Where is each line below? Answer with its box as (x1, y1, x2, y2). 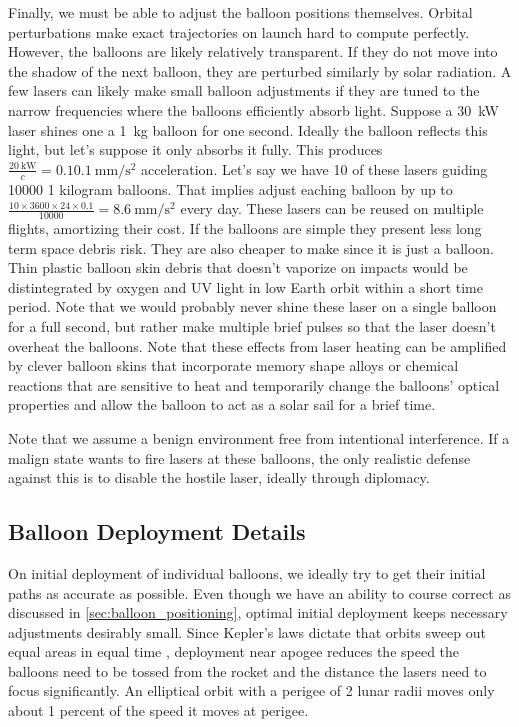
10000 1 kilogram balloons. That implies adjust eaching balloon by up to (8, 178, 453, 199)
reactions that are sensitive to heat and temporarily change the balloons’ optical (8, 374, 500, 395)
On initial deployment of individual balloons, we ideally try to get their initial (8, 562, 486, 583)
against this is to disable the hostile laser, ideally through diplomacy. (8, 467, 430, 488)
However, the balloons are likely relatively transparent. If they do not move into (8, 41, 498, 62)
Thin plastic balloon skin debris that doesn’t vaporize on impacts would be (8, 257, 468, 278)
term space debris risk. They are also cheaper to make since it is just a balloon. (8, 237, 495, 258)
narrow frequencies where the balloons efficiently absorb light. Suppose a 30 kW (8, 99, 499, 120)
